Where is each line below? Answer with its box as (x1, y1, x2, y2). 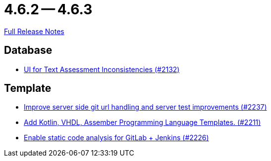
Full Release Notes (4, 27, 64, 36)
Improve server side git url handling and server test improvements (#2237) (24, 103, 267, 112)
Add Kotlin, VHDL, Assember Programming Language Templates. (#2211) (24, 118, 261, 127)
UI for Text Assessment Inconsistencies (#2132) (24, 65, 180, 74)
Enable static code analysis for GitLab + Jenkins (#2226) (24, 133, 209, 142)
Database (4, 44, 53, 57)
